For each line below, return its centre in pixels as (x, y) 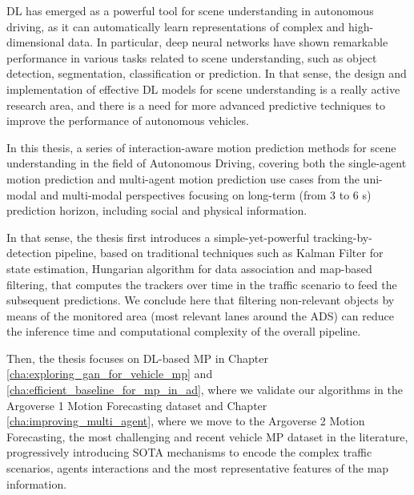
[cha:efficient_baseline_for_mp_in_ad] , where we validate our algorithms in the (205, 390)
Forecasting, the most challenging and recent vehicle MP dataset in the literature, (207, 436)
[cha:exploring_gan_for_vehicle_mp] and (110, 374)
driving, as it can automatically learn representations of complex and (176, 26)
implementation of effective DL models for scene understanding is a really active (203, 89)
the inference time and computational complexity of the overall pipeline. (184, 331)
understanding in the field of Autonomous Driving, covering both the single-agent (207, 163)
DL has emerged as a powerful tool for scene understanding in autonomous (190, 10)
